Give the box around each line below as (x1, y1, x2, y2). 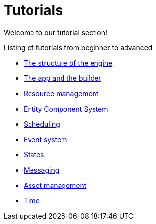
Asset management (24, 181, 87, 189)
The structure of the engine (24, 58, 113, 67)
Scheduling (24, 119, 60, 128)
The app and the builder (24, 74, 101, 82)
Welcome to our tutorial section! (4, 28, 107, 37)
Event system (24, 135, 67, 144)
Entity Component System (24, 104, 108, 113)
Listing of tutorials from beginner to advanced (4, 43, 153, 52)
